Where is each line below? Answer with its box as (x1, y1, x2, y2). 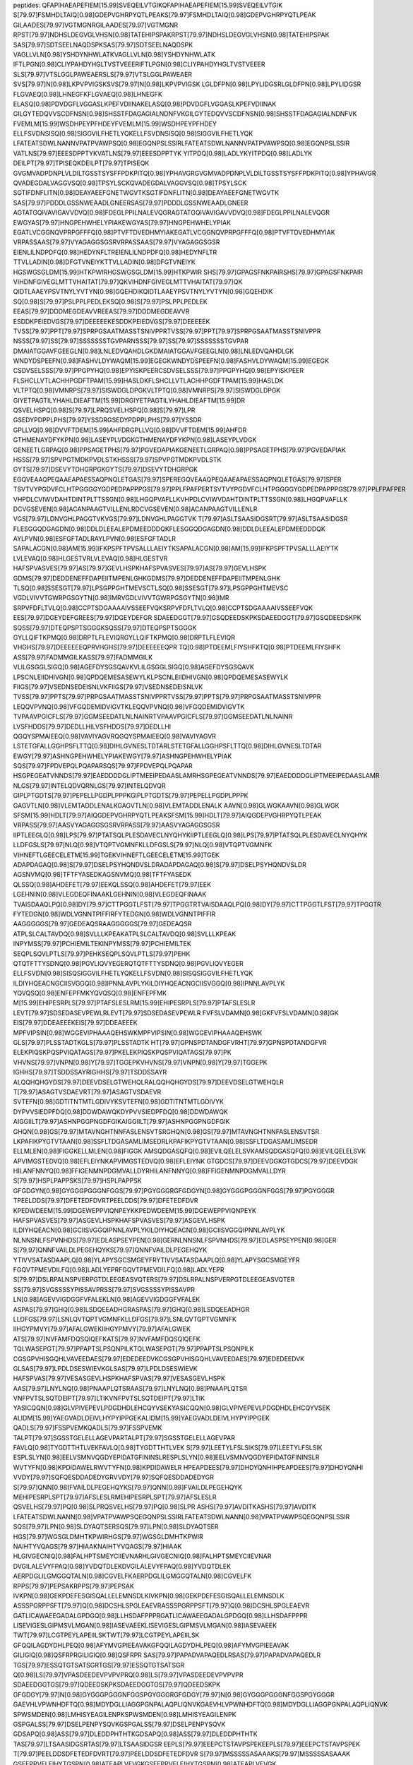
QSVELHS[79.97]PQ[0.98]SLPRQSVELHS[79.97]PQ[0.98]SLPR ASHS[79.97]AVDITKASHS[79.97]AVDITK (13, 1502, 317, 1511)
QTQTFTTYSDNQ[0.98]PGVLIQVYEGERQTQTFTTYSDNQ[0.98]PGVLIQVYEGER (13, 959, 244, 967)
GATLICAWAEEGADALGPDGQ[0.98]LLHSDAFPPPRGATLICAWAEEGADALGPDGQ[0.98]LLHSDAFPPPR (13, 1611, 308, 1620)
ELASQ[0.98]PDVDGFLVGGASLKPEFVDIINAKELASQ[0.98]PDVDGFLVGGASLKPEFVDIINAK (13, 100, 277, 108)
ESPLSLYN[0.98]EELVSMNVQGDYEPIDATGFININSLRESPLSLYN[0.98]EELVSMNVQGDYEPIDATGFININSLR (13, 1453, 320, 1461)
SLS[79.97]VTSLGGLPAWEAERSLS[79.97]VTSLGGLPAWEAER (13, 70, 193, 78)
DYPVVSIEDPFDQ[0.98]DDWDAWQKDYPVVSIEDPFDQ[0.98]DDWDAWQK (13, 1107, 229, 1115)
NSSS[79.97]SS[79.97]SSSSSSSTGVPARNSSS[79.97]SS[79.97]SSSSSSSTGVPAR (13, 337, 249, 345)
